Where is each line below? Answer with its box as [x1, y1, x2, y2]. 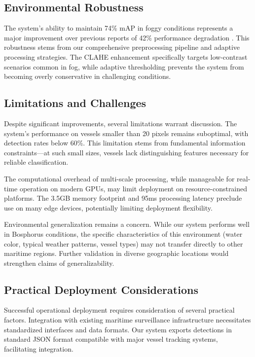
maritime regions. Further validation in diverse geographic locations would [4, 248, 229, 258]
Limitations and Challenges [4, 95, 146, 110]
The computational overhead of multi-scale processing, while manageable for [4, 173, 235, 183]
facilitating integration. [4, 343, 73, 354]
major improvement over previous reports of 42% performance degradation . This [4, 32, 250, 42]
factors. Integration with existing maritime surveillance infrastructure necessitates [4, 315, 251, 325]
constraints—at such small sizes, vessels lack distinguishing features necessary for [4, 147, 249, 157]
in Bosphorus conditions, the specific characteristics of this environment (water [4, 228, 243, 239]
